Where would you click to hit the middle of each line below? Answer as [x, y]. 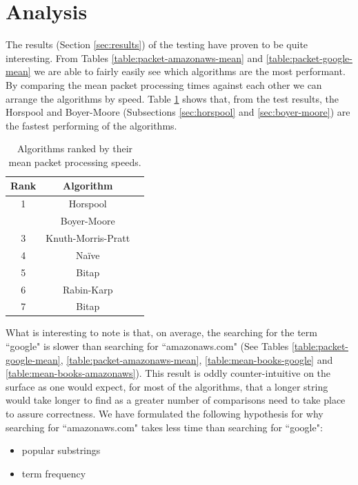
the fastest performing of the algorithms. [91, 125]
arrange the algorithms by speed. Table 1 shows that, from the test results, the [172, 98]
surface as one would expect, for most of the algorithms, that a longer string [167, 386]
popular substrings [61, 450]
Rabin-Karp [88, 289]
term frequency [54, 473]
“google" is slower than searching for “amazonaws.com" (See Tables [147, 346]
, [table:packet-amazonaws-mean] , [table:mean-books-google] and [197, 359]
